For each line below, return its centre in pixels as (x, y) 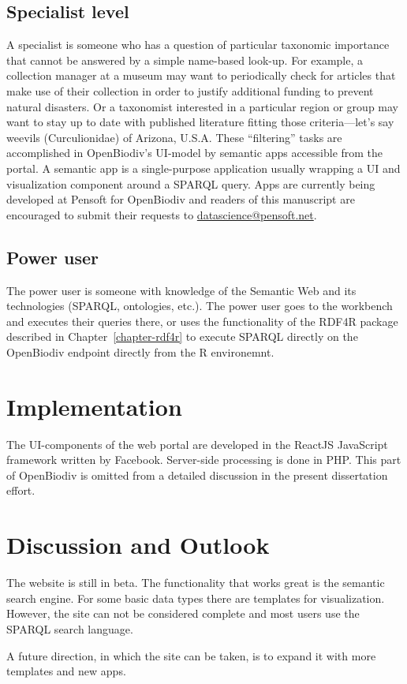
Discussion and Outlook (138, 545)
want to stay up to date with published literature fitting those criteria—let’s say (200, 122)
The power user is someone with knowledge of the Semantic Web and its (181, 290)
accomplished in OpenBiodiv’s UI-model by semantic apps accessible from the (195, 153)
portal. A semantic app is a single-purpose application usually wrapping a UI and (203, 168)
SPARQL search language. (70, 628)
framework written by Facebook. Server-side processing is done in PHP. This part (204, 460)
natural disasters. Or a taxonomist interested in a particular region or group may (202, 106)
